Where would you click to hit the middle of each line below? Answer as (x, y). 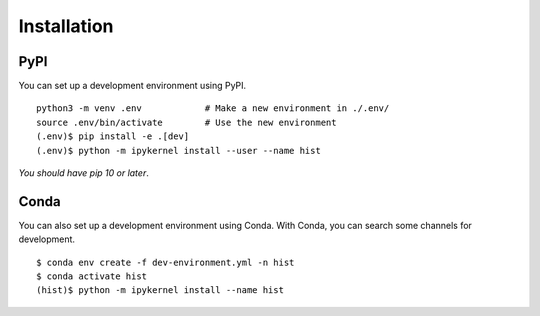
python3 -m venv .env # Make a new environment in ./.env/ (213, 108)
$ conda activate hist (92, 276)
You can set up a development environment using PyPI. (132, 86)
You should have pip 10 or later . (83, 173)
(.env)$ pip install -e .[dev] (113, 136)
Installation (66, 26)
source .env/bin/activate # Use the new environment (186, 122)
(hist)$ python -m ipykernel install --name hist (160, 290)
